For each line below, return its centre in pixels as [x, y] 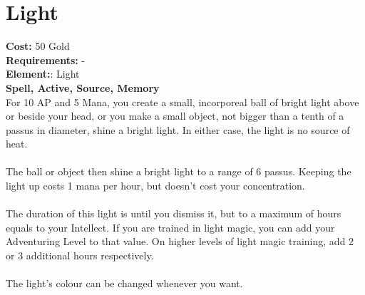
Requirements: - [46, 59]
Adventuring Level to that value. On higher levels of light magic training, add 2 [180, 241]
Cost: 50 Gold [38, 46]
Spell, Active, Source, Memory [83, 87]
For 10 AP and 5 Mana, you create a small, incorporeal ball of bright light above [182, 102]
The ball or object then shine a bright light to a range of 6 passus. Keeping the [179, 171]
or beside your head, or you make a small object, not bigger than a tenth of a [175, 116]
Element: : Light [43, 74]
